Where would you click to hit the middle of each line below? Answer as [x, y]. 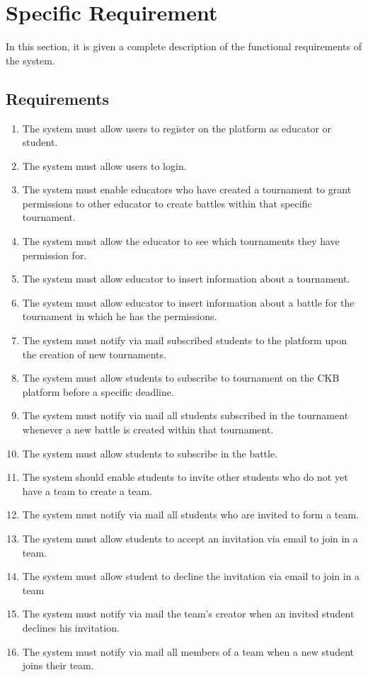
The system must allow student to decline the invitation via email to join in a [191, 576]
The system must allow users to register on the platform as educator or [177, 128]
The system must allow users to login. [104, 165]
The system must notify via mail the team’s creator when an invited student [188, 614]
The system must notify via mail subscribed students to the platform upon [185, 340]
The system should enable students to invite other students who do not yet [185, 477]
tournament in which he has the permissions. [120, 316]
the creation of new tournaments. [94, 354]
